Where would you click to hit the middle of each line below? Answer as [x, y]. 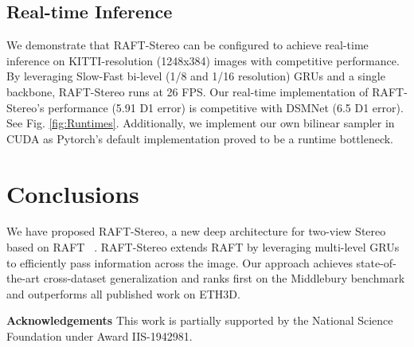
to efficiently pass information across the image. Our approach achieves [180, 262]
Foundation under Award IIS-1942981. [100, 336]
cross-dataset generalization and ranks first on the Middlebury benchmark [224, 278]
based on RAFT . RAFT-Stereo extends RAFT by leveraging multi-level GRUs [203, 247]
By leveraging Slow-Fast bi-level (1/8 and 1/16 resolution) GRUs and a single [196, 76]
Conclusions [73, 193]
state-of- [376, 262]
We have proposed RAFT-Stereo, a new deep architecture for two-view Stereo [196, 231]
